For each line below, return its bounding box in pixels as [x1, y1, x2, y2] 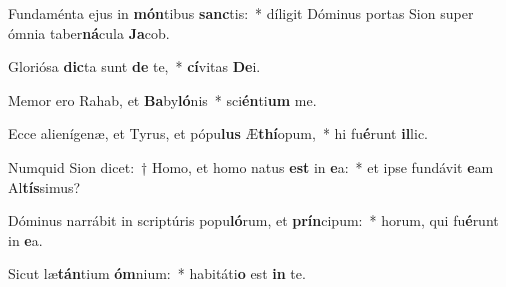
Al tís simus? [8, 176, 81, 197]
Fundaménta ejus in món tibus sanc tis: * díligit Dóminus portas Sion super [8, 3, 474, 23]
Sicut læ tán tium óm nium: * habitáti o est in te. [8, 263, 306, 284]
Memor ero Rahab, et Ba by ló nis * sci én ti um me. [8, 89, 317, 110]
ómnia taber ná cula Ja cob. [8, 22, 170, 43]
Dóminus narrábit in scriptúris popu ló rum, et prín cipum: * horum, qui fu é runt [8, 210, 499, 231]
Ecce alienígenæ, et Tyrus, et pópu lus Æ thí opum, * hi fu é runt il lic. [8, 123, 429, 144]
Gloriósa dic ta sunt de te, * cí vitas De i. [8, 56, 261, 77]
